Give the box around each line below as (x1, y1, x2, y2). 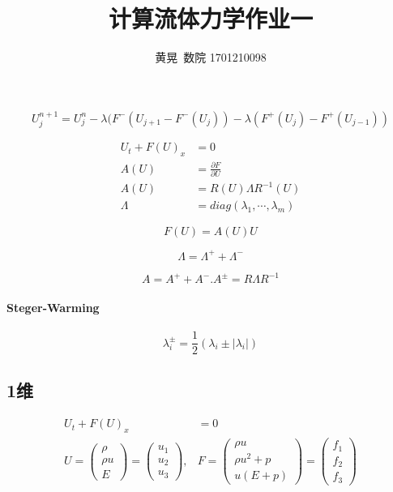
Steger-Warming (6, 298, 100, 315)
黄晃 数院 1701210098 (155, 49, 267, 66)
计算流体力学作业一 (108, 2, 313, 35)
